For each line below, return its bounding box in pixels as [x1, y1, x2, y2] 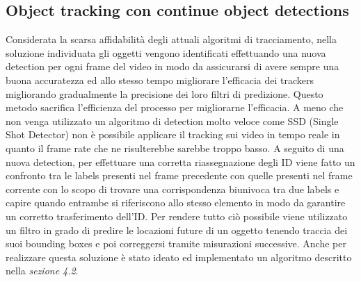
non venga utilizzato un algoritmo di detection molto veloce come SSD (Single [6, 113, 339, 128]
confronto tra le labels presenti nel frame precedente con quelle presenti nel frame [6, 168, 353, 183]
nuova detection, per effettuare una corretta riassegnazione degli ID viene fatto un [6, 154, 355, 169]
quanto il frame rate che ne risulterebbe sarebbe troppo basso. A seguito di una [6, 140, 344, 155]
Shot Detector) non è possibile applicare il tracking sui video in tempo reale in [6, 127, 340, 142]
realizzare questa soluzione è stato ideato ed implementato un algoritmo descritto [6, 249, 352, 264]
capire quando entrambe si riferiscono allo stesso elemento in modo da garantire [6, 195, 346, 210]
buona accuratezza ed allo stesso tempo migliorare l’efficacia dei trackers [6, 72, 314, 87]
